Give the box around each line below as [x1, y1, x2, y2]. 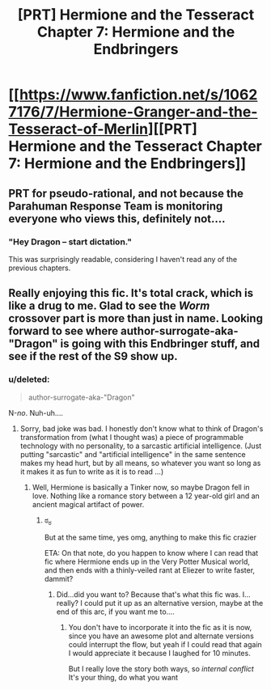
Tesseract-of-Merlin [8, 120, 148, 138]
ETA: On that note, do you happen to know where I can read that [44, 548, 259, 558]
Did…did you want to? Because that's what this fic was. [56, 590, 241, 599]
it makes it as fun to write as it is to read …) [19, 467, 164, 476]
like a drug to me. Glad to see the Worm [8, 299, 210, 313]
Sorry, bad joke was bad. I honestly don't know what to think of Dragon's [19, 423, 264, 434]
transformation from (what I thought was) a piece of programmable [19, 432, 244, 442]
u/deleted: [8, 374, 50, 385]
